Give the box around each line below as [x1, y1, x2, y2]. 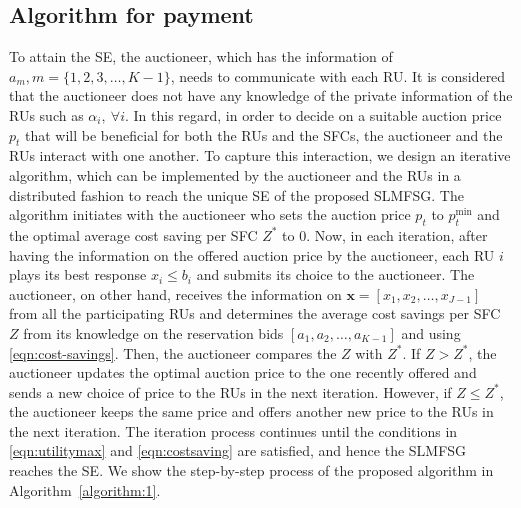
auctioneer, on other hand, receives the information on [9, 283, 342, 304]
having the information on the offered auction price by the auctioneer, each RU [9, 244, 495, 265]
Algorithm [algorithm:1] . [9, 479, 161, 500]
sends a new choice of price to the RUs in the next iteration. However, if [9, 381, 452, 402]
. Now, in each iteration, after [306, 224, 488, 245]
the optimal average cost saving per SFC [9, 224, 258, 245]
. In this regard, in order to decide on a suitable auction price [124, 104, 502, 125]
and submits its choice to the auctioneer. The [196, 264, 475, 285]
